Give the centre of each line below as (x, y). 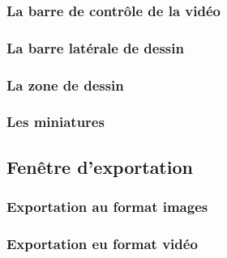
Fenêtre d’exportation (100, 166)
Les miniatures (56, 122)
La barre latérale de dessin (95, 47)
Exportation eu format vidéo (102, 243)
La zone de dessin (65, 85)
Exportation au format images (107, 207)
